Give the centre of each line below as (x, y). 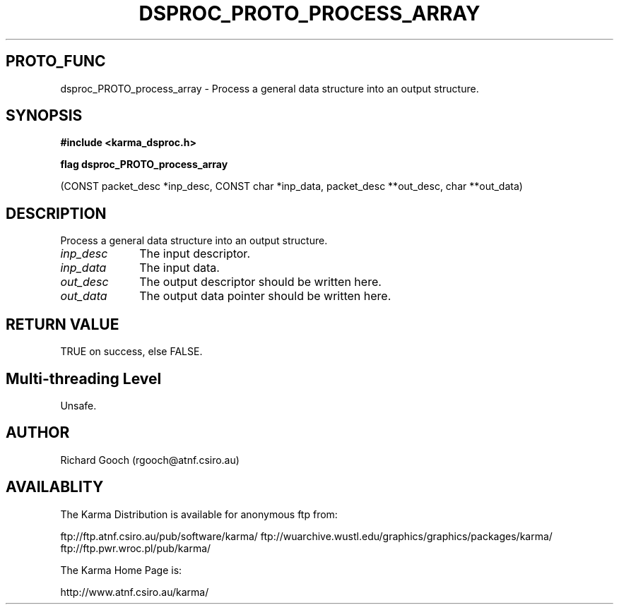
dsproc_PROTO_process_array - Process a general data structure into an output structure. (270, 88)
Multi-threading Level (84, 378)
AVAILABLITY (55, 487)
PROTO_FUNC (56, 61)
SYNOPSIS (44, 116)
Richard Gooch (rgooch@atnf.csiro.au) (150, 460)
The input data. (179, 268)
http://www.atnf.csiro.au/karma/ (135, 592)
